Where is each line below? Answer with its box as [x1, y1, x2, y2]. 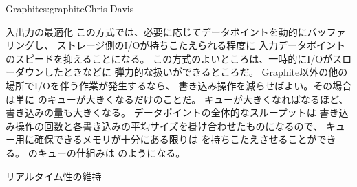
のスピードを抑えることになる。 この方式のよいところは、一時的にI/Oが [6, 51, 333, 65]
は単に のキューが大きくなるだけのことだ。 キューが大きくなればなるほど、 [6, 91, 349, 106]
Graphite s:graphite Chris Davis [6, 1, 134, 15]
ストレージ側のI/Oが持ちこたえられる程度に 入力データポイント [56, 38, 345, 52]
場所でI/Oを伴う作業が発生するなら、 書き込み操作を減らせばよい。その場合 [6, 78, 352, 92]
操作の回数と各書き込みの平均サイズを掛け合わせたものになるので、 [14, 118, 323, 133]
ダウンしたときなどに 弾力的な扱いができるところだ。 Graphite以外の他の [14, 65, 348, 79]
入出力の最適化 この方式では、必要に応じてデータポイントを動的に [6, 24, 307, 38]
